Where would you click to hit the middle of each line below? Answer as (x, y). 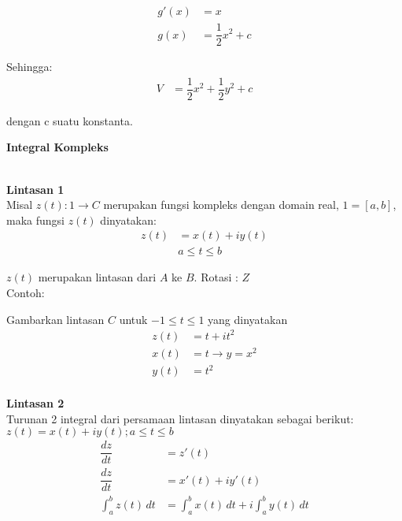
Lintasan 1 (35, 189)
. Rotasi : (216, 277)
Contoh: (26, 293)
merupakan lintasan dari (97, 277)
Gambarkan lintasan (55, 319)
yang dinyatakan (248, 319)
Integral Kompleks (57, 147)
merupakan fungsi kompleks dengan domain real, (221, 205)
